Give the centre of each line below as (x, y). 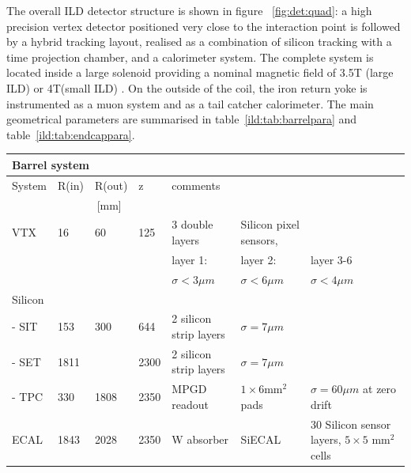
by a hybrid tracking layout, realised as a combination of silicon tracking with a (199, 42)
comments (196, 185)
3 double (192, 224)
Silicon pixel (270, 224)
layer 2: (258, 259)
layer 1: (190, 259)
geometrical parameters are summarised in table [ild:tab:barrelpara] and (182, 119)
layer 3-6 (331, 259)
